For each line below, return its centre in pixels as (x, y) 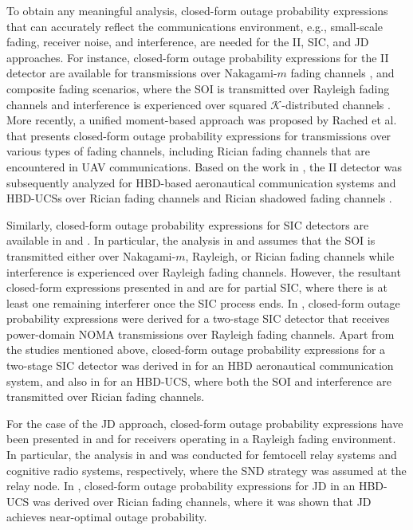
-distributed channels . (336, 104)
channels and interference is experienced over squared (137, 104)
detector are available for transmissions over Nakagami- (142, 73)
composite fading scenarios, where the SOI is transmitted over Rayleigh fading (198, 88)
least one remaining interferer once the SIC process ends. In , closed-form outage (203, 302)
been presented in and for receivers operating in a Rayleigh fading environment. (201, 439)
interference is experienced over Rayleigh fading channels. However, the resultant (204, 271)
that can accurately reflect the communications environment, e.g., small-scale (195, 26)
